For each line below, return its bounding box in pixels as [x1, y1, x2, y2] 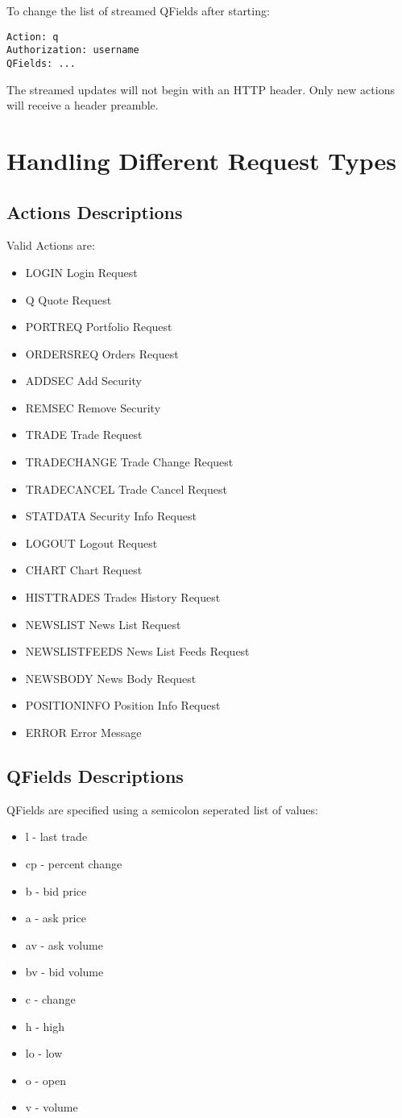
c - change [25, 990, 76, 1007]
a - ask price [25, 909, 86, 926]
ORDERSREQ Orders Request [25, 345, 179, 362]
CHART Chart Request [25, 561, 143, 578]
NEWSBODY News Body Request [25, 669, 197, 686]
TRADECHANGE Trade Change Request [25, 453, 234, 470]
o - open [25, 1071, 66, 1088]
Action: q [6, 31, 59, 43]
